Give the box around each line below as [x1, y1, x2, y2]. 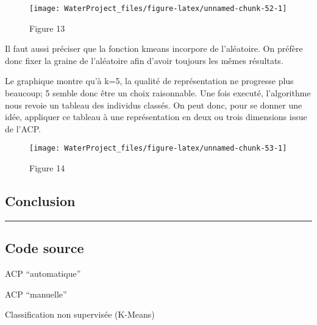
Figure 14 [29, 162, 65, 174]
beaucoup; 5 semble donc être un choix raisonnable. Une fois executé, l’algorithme [5, 87, 311, 99]
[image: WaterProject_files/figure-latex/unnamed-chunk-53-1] [29, 144, 287, 153]
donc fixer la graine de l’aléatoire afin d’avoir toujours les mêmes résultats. [5, 54, 283, 66]
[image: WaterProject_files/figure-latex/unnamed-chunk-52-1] [29, 4, 287, 13]
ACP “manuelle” [5, 287, 67, 300]
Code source [5, 238, 84, 257]
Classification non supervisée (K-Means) [5, 308, 155, 321]
